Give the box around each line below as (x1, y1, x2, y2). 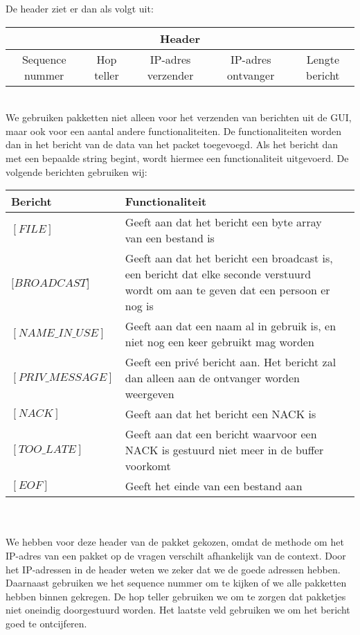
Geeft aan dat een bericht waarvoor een (125, 426, 317, 442)
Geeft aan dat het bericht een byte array (125, 214, 322, 231)
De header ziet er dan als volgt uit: (6, 1, 154, 15)
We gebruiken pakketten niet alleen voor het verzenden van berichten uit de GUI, (6, 110, 352, 125)
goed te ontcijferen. (6, 616, 87, 630)
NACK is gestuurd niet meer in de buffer (125, 442, 324, 458)
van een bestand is (125, 230, 215, 247)
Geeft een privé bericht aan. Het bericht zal (125, 354, 336, 370)
